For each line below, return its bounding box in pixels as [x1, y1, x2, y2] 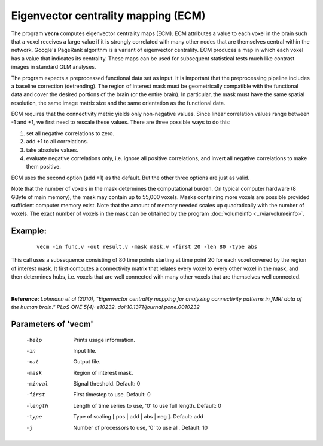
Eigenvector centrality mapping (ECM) [11, 9, 206, 22]
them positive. [26, 163, 61, 170]
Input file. [73, 347, 97, 354]
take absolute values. [26, 146, 79, 154]
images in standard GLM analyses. [11, 63, 96, 71]
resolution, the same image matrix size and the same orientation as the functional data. [11, 99, 226, 106]
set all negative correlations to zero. [26, 129, 115, 137]
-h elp [26, 337, 42, 343]
